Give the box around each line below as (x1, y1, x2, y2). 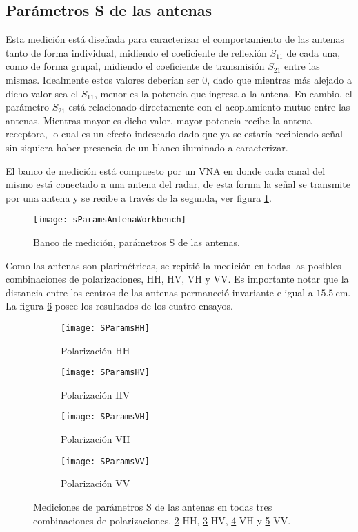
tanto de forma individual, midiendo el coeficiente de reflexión (6, 45, 267, 59)
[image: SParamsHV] (61, 368, 150, 378)
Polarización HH (61, 343, 130, 357)
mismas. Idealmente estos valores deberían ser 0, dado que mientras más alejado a (6, 72, 352, 86)
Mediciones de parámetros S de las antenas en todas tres (33, 499, 272, 513)
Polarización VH (61, 432, 130, 446)
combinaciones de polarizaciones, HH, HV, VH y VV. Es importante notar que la (6, 272, 349, 286)
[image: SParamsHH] (61, 323, 150, 333)
